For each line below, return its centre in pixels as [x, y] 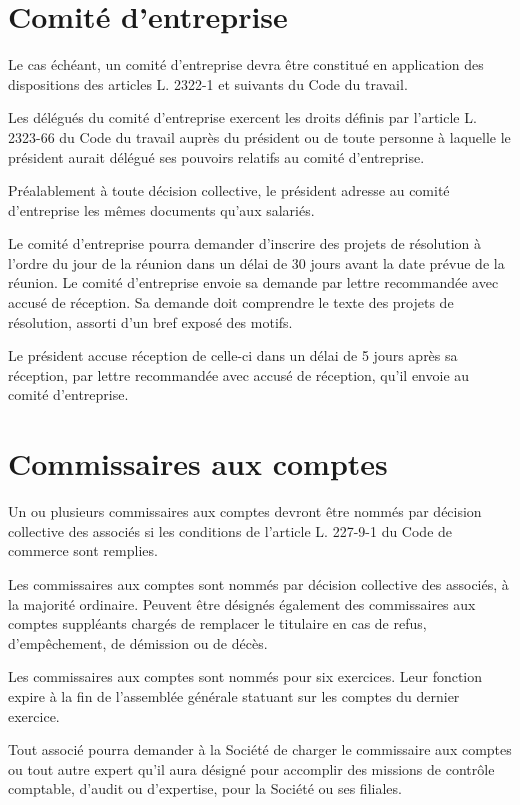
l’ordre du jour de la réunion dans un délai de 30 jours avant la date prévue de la [256, 262]
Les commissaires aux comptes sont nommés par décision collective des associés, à [258, 583]
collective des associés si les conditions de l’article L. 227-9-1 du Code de [230, 530]
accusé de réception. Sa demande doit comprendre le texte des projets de [231, 302]
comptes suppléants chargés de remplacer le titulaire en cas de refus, [217, 623]
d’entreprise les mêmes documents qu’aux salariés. [161, 209]
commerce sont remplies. [83, 550]
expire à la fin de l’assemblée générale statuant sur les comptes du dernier [234, 695]
